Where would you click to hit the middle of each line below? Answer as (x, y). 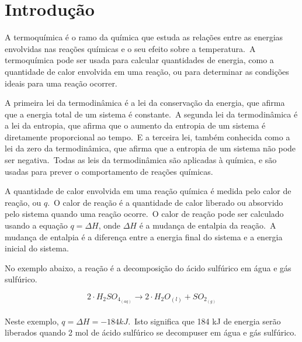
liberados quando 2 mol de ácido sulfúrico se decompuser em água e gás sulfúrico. (151, 332)
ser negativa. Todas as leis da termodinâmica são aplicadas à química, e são (141, 160)
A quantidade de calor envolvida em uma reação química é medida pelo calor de (148, 191)
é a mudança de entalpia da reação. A (208, 225)
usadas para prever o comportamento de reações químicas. (109, 171)
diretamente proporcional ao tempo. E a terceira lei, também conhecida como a (147, 137)
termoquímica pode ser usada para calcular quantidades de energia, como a (139, 60)
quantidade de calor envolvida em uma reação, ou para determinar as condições (147, 71)
